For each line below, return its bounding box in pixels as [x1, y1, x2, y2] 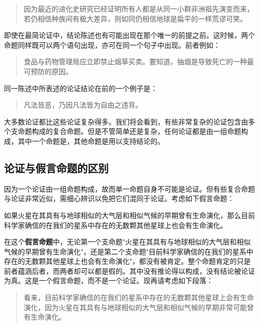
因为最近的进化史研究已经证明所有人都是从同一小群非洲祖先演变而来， [23, 3, 254, 13]
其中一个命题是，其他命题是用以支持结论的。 [17, 135, 164, 146]
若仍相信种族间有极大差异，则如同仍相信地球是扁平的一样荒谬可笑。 [23, 13, 247, 23]
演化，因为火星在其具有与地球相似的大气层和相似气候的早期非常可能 [23, 302, 247, 312]
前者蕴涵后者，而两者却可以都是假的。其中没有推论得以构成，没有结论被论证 [4, 265, 255, 276]
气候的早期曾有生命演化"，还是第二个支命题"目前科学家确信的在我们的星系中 [4, 246, 254, 256]
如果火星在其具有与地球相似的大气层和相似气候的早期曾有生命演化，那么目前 [4, 210, 255, 220]
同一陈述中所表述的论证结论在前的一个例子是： [4, 83, 157, 93]
